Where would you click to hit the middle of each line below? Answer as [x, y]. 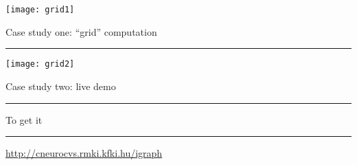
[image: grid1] [40, 10]
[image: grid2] [40, 64]
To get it [24, 119]
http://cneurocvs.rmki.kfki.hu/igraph [84, 153]
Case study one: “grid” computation [81, 31]
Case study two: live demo [61, 86]
